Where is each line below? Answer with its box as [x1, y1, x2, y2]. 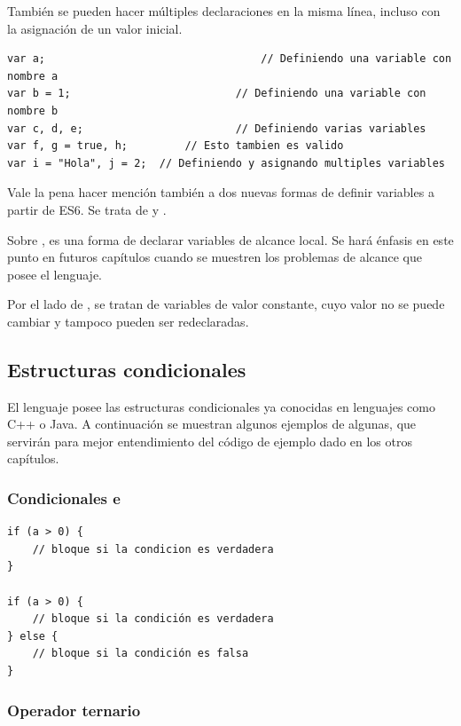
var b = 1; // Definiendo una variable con [7, 87, 426, 100]
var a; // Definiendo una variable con [7, 52, 452, 66]
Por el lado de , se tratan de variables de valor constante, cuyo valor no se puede [7, 295, 445, 313]
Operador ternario [7, 698, 141, 721]
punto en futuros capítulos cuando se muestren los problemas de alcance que [7, 248, 423, 266]
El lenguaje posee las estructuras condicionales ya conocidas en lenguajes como [7, 397, 435, 415]
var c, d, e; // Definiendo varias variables [7, 122, 426, 135]
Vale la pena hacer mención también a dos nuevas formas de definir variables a [7, 183, 434, 201]
